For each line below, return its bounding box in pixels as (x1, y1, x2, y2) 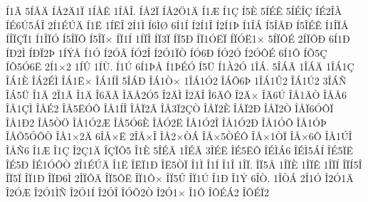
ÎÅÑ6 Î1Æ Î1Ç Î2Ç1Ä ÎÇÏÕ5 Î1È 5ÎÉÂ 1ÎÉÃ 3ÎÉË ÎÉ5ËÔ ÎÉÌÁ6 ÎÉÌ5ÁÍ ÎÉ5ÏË (6, 142, 354, 157)
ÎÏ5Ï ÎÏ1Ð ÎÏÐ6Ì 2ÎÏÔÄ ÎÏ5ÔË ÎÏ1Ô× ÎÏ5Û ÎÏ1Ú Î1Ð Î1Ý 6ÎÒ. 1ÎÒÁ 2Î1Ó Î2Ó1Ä (6, 171, 354, 186)
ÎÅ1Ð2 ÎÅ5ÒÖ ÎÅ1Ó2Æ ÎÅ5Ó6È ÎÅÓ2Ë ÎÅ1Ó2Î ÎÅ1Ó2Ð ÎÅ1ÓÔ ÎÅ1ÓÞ (6, 115, 327, 129)
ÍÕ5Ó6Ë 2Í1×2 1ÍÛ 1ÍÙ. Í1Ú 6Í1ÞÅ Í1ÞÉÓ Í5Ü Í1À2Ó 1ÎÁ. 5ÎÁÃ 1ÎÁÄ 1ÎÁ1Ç (6, 59, 354, 74)
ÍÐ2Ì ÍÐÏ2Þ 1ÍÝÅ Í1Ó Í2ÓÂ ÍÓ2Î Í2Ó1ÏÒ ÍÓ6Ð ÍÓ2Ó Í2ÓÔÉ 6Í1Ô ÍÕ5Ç (6, 45, 327, 60)
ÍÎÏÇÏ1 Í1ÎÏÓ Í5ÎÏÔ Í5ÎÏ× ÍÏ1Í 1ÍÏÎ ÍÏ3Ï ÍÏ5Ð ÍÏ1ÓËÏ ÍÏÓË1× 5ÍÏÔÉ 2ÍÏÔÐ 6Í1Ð (6, 31, 350, 46)
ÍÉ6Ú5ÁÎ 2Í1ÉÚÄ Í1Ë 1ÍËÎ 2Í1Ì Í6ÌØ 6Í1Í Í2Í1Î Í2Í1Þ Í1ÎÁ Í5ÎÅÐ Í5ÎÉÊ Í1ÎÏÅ (6, 17, 349, 32)
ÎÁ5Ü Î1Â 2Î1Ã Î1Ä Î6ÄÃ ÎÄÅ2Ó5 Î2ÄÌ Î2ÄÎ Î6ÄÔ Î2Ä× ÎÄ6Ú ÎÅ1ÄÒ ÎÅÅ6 (6, 87, 347, 102)
